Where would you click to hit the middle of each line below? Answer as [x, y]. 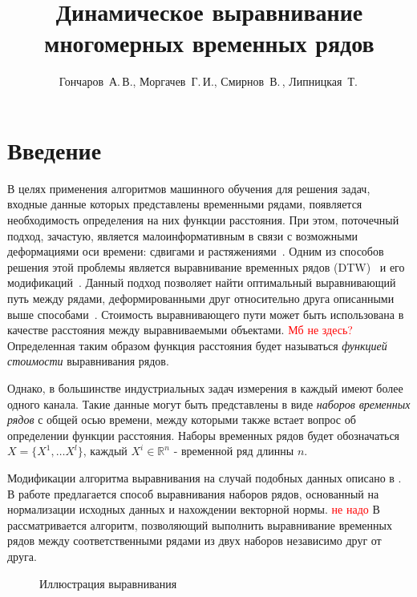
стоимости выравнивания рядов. [88, 361]
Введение [55, 149]
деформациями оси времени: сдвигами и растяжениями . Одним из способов [196, 251]
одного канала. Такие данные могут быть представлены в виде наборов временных [209, 403]
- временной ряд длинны [234, 451]
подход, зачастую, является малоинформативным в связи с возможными [183, 235]
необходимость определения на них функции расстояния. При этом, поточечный [203, 220]
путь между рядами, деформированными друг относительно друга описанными [201, 298]
